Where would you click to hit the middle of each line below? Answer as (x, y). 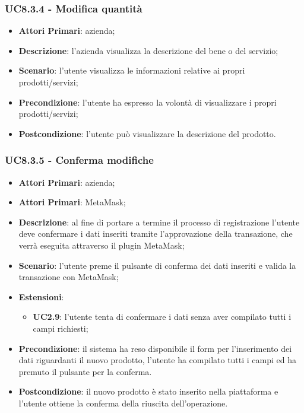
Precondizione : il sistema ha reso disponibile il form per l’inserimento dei (155, 348)
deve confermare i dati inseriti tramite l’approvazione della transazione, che (156, 233)
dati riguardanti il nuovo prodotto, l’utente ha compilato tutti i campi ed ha (158, 360)
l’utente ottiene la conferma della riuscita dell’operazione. (123, 403)
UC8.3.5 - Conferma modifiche (79, 160)
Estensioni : (41, 296)
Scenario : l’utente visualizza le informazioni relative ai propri (132, 70)
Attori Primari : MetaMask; (72, 202)
